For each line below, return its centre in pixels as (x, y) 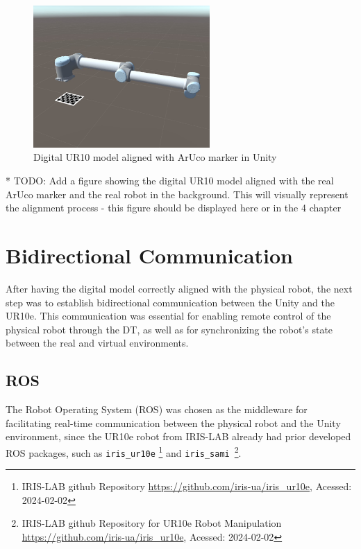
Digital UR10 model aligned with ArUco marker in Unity (155, 157)
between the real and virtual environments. (97, 343)
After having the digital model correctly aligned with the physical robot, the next (179, 288)
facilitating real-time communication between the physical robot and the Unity (173, 422)
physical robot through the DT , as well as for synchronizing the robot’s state (169, 329)
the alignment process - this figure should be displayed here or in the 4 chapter (174, 208)
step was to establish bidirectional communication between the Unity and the (170, 302)
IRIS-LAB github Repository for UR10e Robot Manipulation (152, 523)
